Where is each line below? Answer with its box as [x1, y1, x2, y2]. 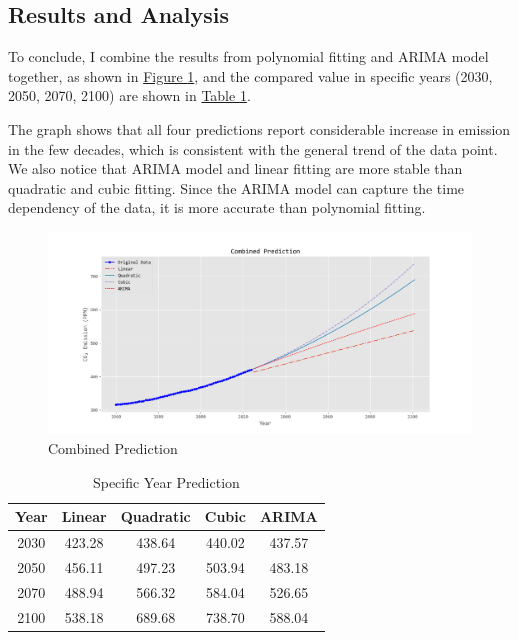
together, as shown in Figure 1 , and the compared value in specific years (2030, [8, 65, 493, 86]
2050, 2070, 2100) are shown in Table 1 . [8, 85, 251, 106]
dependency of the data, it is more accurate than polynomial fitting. [8, 197, 426, 218]
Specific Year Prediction [92, 471, 240, 492]
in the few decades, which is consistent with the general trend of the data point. [8, 138, 498, 159]
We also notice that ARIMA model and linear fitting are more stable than [8, 158, 463, 179]
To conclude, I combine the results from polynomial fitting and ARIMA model [8, 46, 489, 67]
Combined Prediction [48, 438, 178, 459]
